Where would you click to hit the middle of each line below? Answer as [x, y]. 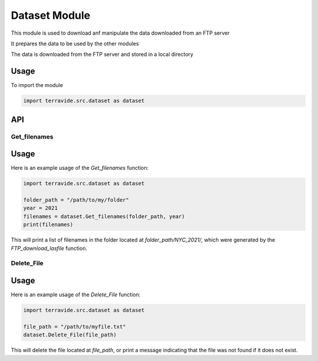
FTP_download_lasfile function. [49, 248]
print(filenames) [48, 225]
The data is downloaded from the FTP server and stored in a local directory [102, 54]
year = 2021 [41, 208]
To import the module [37, 85]
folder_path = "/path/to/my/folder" [76, 200]
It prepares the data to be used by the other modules [75, 44]
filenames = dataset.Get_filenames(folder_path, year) [104, 216]
